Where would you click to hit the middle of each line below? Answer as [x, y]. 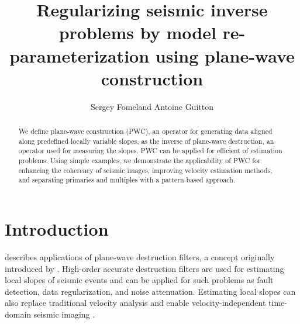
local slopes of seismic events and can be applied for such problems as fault [139, 280]
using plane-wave [225, 55]
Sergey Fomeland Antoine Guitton [152, 106]
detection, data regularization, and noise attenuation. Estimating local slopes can [150, 291]
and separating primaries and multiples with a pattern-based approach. [127, 180]
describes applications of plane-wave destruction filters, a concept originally [140, 256]
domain [18, 314]
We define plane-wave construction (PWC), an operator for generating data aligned [145, 131]
